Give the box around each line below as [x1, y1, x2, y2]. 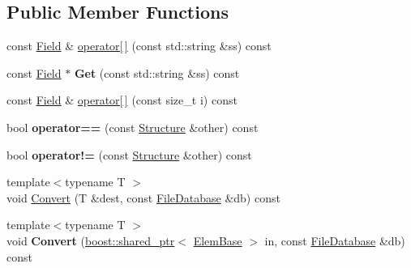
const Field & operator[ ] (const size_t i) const [6, 91, 238, 108]
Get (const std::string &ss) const [74, 64, 240, 81]
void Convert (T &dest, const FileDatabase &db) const [6, 189, 280, 206]
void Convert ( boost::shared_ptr [6, 232, 175, 249]
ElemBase [193, 232, 242, 249]
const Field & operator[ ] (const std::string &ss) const [6, 37, 272, 54]
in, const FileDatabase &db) [264, 232, 405, 249]
